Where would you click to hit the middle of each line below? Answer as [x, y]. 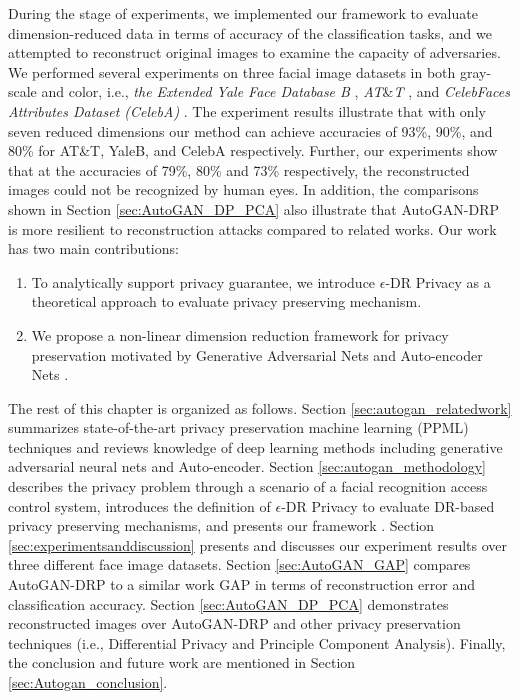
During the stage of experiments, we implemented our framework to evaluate [243, 13]
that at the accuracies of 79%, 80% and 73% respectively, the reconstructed [239, 169]
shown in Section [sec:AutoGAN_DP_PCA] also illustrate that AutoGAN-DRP [253, 208]
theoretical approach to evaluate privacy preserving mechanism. [226, 301]
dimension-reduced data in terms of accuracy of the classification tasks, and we [250, 32]
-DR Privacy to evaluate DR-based [388, 505]
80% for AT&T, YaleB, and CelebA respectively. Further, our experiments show [253, 150]
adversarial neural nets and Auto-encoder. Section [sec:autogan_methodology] [247, 466]
